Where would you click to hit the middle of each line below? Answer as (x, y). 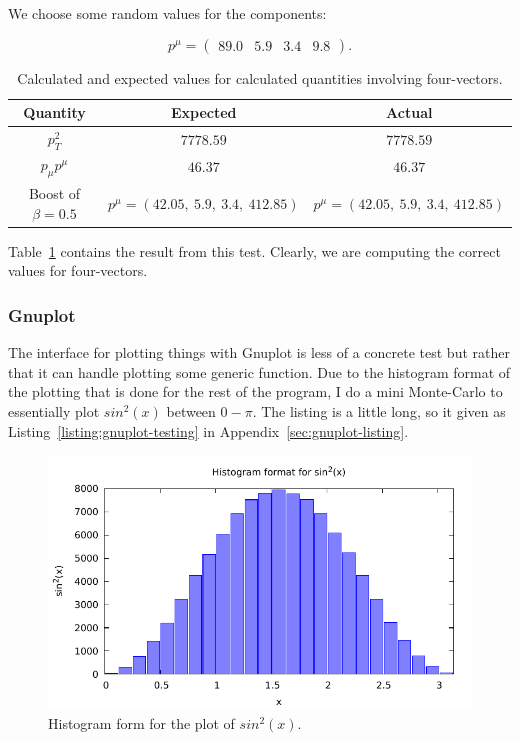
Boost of (54, 193)
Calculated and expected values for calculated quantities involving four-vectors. (260, 77)
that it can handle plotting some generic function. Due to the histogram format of (259, 371)
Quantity (54, 112)
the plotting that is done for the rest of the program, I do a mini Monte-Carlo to (255, 391)
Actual (409, 112)
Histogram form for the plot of (141, 723)
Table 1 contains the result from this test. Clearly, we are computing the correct (254, 250)
